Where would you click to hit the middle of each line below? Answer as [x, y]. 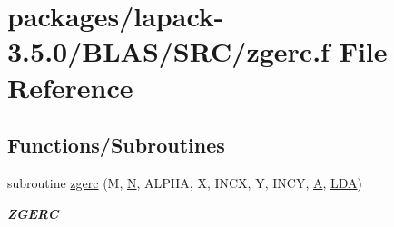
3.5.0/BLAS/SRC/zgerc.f [168, 51]
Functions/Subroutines [116, 145]
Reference [70, 87]
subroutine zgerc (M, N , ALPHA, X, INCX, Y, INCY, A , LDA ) [185, 182]
